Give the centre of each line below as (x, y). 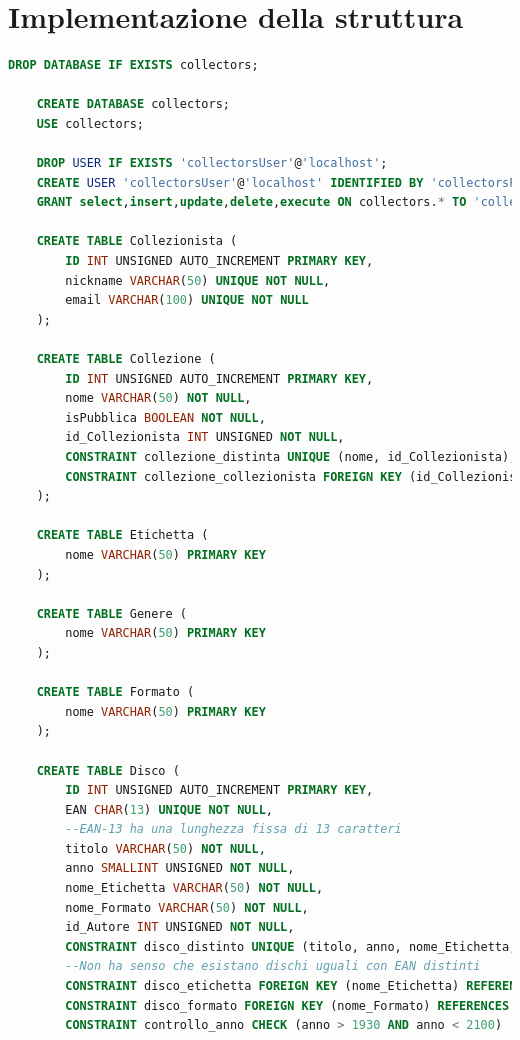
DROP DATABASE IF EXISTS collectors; (133, 65)
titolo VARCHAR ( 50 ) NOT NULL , (165, 848)
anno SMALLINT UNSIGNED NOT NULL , (180, 868)
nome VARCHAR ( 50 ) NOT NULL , (158, 398)
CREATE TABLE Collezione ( (126, 359)
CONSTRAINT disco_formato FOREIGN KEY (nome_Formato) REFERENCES (287, 1005)
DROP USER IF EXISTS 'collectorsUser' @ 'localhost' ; (212, 163)
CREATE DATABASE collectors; (133, 104)
